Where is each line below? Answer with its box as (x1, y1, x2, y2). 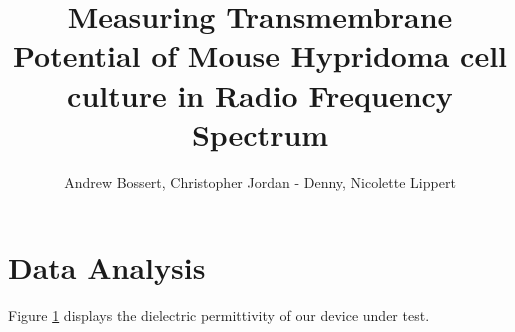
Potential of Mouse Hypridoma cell (12, 35, 508, 76)
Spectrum (191, 113, 329, 154)
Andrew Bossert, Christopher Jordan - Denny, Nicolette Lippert (64, 171, 456, 192)
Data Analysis (8, 247, 206, 288)
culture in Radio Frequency (67, 74, 453, 115)
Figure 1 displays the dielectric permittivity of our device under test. (8, 305, 430, 326)
